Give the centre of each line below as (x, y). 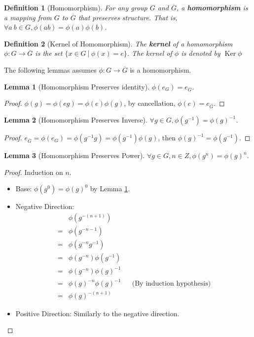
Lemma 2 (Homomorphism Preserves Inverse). (76, 120)
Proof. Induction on (34, 172)
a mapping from (28, 17)
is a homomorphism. (161, 69)
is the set (49, 53)
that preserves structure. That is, (128, 17)
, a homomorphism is (212, 7)
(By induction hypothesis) (171, 284)
